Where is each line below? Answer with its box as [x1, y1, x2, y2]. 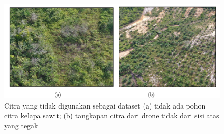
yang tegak [4, 120, 38, 130]
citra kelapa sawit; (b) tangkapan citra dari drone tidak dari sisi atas [4, 110, 219, 121]
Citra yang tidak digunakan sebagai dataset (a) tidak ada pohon [4, 100, 206, 111]
